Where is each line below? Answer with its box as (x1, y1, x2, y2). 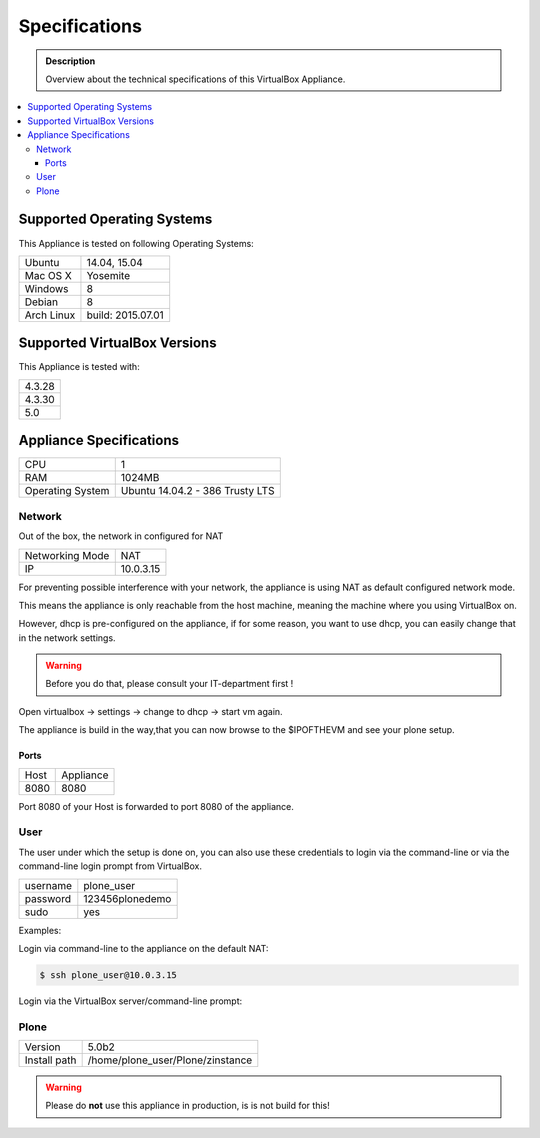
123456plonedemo (83, 891, 172, 905)
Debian (24, 295, 59, 309)
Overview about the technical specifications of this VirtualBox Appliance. (45, 73, 346, 85)
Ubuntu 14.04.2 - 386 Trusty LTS (120, 484, 275, 498)
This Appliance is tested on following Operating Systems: (18, 237, 254, 249)
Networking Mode (24, 548, 110, 562)
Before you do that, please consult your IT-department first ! (45, 678, 294, 690)
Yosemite (86, 268, 130, 282)
